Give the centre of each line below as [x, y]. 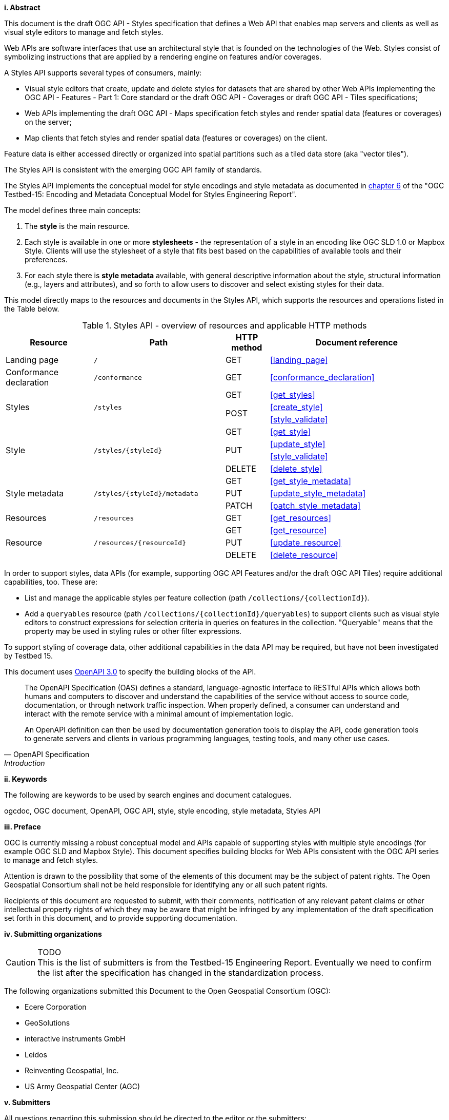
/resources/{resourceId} [140, 543]
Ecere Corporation [56, 1007]
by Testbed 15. [29, 656]
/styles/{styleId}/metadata [146, 493]
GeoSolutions [47, 1023]
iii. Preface [23, 827]
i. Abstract [22, 7]
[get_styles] [293, 395]
